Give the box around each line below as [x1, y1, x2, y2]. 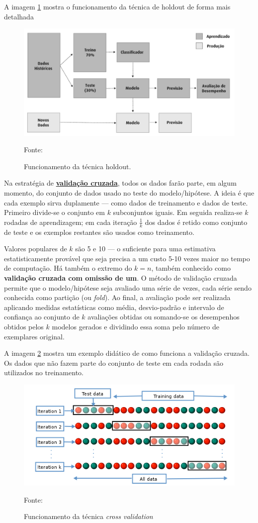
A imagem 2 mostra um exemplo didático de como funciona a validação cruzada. [4, 348, 250, 358]
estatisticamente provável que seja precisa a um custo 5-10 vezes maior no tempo [4, 253, 250, 263]
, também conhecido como [151, 263, 231, 273]
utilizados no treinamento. [4, 367, 84, 378]
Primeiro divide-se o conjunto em [4, 207, 105, 217]
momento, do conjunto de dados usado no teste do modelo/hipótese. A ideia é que [4, 187, 255, 198]
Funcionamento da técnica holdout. [24, 161, 131, 171]
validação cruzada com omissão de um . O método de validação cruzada [4, 272, 237, 283]
